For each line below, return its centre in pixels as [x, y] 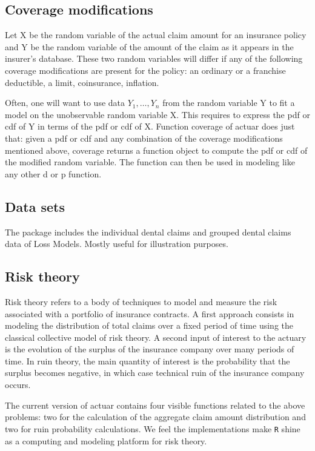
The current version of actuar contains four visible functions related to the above [155, 405]
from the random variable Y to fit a [229, 103]
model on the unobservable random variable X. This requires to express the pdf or [157, 114]
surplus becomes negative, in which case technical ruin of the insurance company [155, 373]
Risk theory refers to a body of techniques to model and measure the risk [141, 301]
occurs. [18, 385]
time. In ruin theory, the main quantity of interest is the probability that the [148, 360]
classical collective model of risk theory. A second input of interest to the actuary [156, 337]
